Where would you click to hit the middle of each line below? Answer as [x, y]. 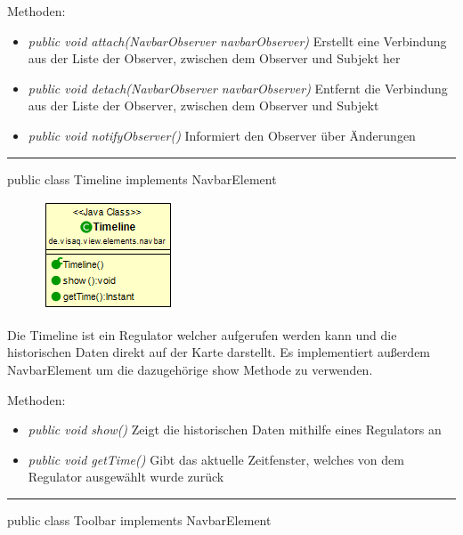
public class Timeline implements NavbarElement [142, 178]
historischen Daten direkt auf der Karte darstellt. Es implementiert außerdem [219, 352]
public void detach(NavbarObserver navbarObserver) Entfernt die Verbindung [238, 88]
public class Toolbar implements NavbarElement [139, 519]
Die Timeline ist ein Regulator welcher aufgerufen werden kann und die [202, 334]
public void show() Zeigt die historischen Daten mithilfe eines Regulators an [235, 430]
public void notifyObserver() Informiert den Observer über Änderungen [222, 135]
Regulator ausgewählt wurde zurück [126, 477]
